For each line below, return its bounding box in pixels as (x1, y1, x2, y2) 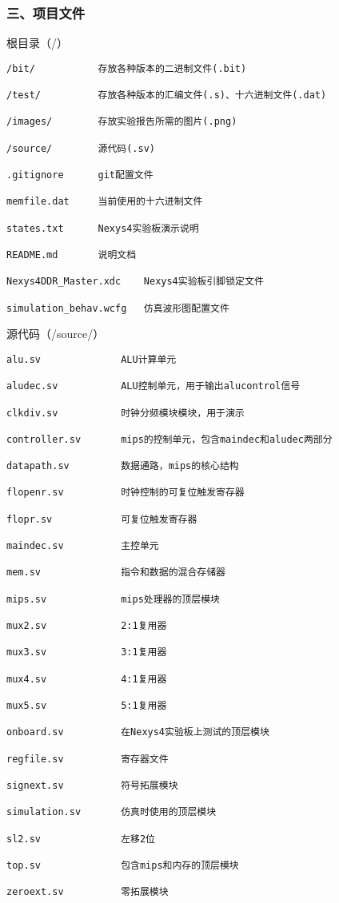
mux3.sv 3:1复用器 (6, 646, 167, 658)
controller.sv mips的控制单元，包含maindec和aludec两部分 (6, 433, 333, 445)
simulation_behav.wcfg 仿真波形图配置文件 (6, 302, 229, 314)
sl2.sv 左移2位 (6, 833, 156, 845)
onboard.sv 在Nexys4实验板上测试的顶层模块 (6, 726, 269, 738)
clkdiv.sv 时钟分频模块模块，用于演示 (6, 407, 245, 419)
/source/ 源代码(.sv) (6, 142, 156, 154)
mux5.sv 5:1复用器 (6, 699, 167, 711)
